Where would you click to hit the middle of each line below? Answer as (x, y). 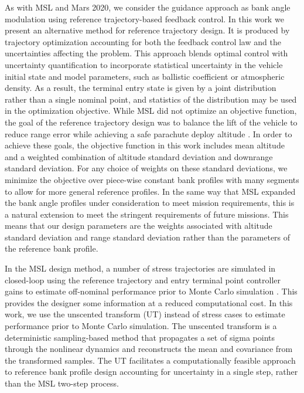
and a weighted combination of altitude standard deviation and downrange (139, 156)
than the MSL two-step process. (62, 383)
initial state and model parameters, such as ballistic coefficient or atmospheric (145, 76)
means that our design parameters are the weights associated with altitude (139, 226)
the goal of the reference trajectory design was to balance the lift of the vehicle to (151, 122)
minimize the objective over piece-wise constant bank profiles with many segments (152, 179)
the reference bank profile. (52, 248)
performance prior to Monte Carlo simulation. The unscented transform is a (141, 326)
